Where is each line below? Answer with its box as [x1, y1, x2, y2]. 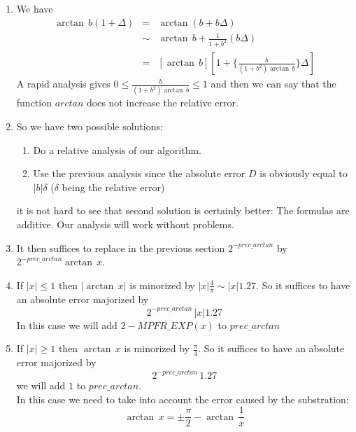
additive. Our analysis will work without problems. [16, 216, 234, 231]
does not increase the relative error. [86, 95, 238, 110]
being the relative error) [62, 179, 165, 194]
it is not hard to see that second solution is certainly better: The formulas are [16, 203, 350, 218]
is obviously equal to [259, 166, 348, 181]
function [16, 95, 52, 110]
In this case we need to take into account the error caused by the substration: [16, 391, 349, 406]
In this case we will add [16, 317, 118, 332]
